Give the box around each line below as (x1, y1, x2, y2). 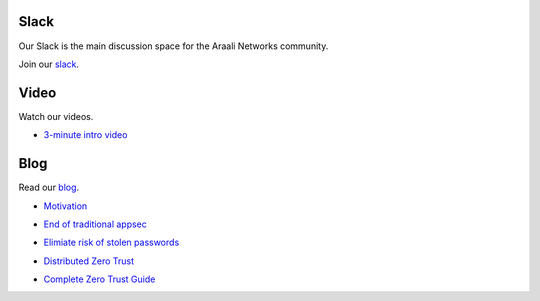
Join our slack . (18, 58, 80, 70)
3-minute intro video (43, 129, 128, 141)
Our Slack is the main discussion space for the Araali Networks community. (18, 40, 329, 52)
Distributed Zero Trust (43, 255, 135, 267)
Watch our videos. (18, 110, 94, 122)
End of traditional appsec (43, 218, 147, 230)
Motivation (43, 200, 88, 212)
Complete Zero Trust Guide (43, 273, 156, 285)
